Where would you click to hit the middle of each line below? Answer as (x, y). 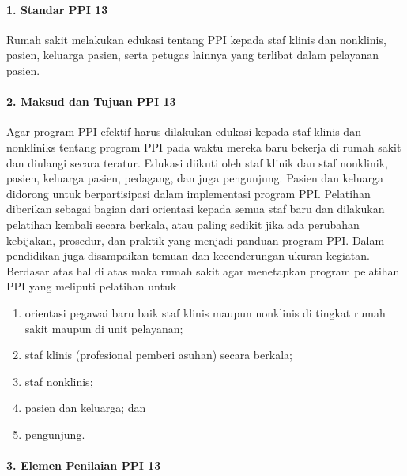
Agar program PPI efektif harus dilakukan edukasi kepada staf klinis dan (184, 131)
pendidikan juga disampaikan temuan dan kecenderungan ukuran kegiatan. (188, 255)
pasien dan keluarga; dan (85, 408)
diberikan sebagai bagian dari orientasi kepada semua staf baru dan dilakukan (196, 209)
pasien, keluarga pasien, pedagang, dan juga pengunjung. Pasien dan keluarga (195, 178)
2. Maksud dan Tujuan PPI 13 (91, 101)
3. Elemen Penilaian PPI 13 (84, 465)
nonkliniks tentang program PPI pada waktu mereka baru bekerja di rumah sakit (204, 146)
